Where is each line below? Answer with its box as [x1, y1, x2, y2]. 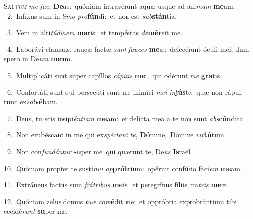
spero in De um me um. [4, 53, 73, 64]
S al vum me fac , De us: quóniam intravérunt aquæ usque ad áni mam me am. [4, 1, 235, 11]
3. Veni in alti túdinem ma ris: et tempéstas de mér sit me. [7, 27, 182, 38]
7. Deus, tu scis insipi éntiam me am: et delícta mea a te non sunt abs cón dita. [7, 113, 245, 123]
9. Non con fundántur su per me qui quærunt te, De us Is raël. [7, 146, 192, 156]
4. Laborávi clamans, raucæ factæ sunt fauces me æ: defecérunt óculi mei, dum [7, 44, 249, 54]
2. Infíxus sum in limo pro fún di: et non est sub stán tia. [7, 10, 177, 21]
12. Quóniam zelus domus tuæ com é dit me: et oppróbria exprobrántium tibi [4, 196, 237, 206]
